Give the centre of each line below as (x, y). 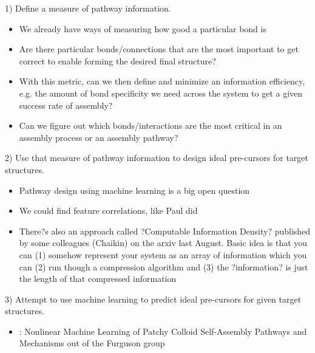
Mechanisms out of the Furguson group (92, 343)
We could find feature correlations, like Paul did (108, 211)
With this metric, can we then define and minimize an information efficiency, (162, 81)
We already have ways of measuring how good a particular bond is (143, 28)
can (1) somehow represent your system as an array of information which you (163, 254)
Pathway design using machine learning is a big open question (134, 190)
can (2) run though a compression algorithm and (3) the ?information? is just (164, 266)
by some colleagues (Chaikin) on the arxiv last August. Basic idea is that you (163, 243)
